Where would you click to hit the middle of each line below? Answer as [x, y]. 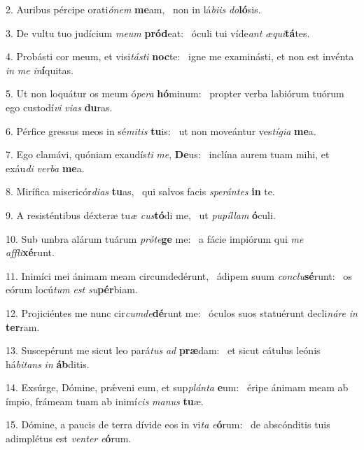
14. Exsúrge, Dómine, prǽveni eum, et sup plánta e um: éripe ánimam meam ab [177, 387]
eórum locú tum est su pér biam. [72, 289]
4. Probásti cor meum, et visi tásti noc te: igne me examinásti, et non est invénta [180, 56]
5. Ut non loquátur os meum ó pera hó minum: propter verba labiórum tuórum [175, 93]
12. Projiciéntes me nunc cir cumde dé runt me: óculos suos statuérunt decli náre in [182, 312]
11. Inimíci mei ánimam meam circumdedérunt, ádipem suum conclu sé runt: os [179, 275]
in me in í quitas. [40, 70]
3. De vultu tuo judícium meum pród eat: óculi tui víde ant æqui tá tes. [158, 33]
